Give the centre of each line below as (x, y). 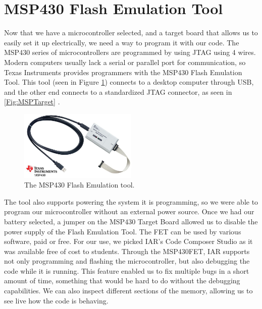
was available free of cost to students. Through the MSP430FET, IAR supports (127, 251)
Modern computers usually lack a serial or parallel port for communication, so (125, 62)
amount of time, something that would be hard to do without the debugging (122, 281)
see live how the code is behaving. (56, 300)
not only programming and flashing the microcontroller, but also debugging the (127, 261)
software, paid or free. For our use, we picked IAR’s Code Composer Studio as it (128, 241)
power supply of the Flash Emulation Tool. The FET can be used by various (123, 231)
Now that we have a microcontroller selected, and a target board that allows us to (131, 33)
